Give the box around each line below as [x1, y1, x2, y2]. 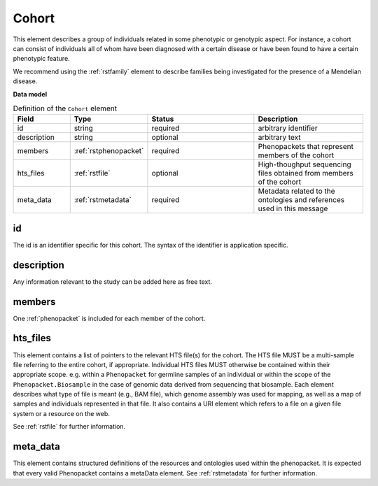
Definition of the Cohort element [13, 103, 118, 113]
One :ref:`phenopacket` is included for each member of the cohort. [13, 314, 206, 322]
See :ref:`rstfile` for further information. [13, 422, 126, 431]
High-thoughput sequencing [258, 159, 351, 169]
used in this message [258, 203, 328, 213]
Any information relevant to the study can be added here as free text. [13, 277, 213, 286]
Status [151, 114, 174, 124]
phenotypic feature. [13, 55, 70, 63]
